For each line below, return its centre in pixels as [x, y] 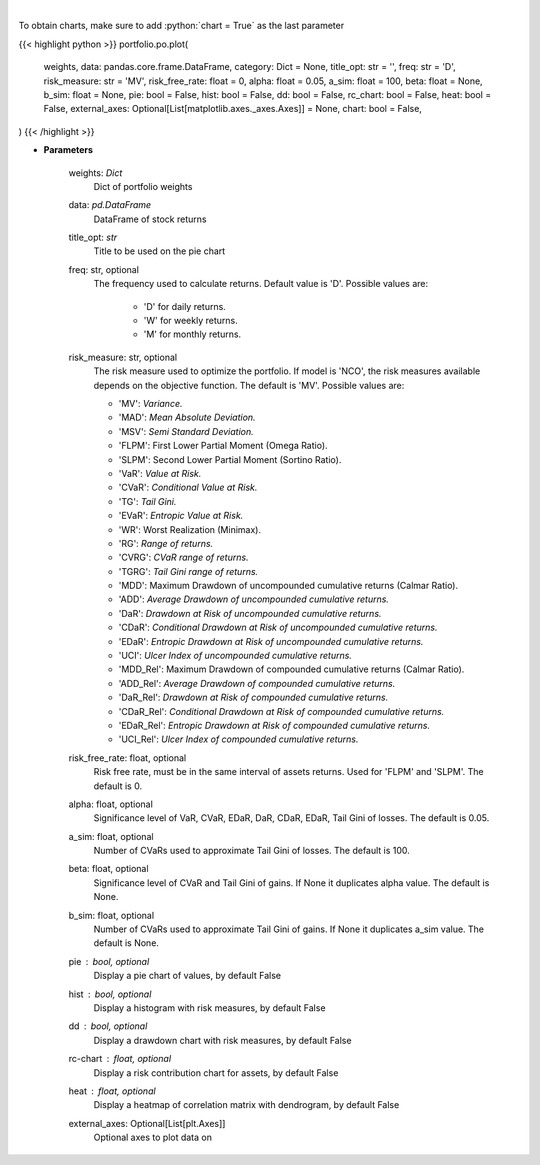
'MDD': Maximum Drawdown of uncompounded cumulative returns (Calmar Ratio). [288, 586]
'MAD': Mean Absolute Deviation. [187, 417]
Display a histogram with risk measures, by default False [209, 1008]
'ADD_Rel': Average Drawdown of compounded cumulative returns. [257, 683]
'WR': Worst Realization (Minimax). [190, 529]
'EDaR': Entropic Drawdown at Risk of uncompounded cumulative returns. [271, 641]
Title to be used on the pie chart [159, 251]
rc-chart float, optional [120, 1059]
